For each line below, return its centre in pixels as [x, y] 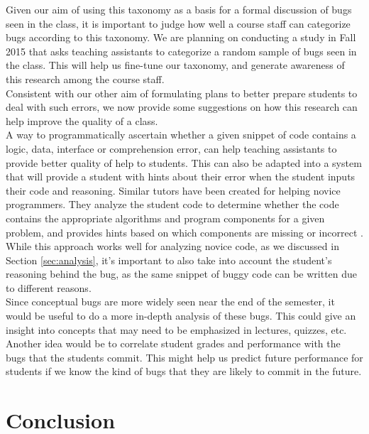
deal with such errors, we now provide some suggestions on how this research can [182, 107]
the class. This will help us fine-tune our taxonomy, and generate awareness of [175, 65]
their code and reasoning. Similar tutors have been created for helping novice [173, 190]
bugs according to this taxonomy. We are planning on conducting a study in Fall [181, 37]
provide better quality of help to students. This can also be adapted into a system [184, 162]
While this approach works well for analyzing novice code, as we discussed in [172, 246]
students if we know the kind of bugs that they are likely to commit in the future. [184, 371]
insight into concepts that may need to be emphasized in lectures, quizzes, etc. [176, 329]
